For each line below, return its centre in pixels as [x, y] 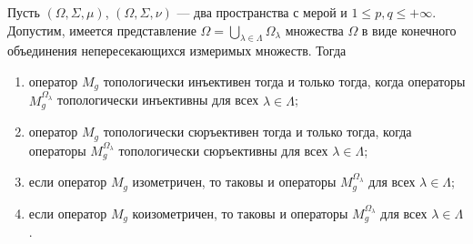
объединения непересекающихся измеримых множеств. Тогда [177, 51]
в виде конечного [409, 30]
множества [314, 30]
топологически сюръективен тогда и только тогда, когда [257, 132]
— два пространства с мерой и [262, 12]
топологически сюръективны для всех [223, 150]
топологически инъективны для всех [158, 100]
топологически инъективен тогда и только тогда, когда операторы [284, 81]
